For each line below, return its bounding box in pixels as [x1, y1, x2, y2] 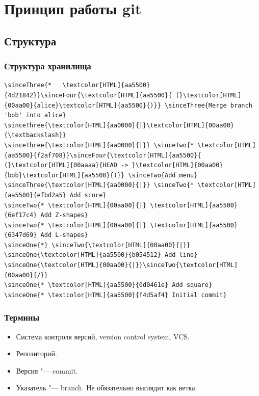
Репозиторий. [16, 348, 57, 359]
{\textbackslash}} [4, 131, 66, 139]
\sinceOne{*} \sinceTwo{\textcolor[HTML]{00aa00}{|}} [4, 241, 191, 249]
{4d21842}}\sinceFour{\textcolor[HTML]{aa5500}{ [4, 91, 172, 99]
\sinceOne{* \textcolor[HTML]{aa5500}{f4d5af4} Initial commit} [4, 291, 227, 299]
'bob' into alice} [4, 112, 66, 119]
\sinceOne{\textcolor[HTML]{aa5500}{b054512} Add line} [4, 251, 198, 259]
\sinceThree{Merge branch [164, 101, 252, 109]
